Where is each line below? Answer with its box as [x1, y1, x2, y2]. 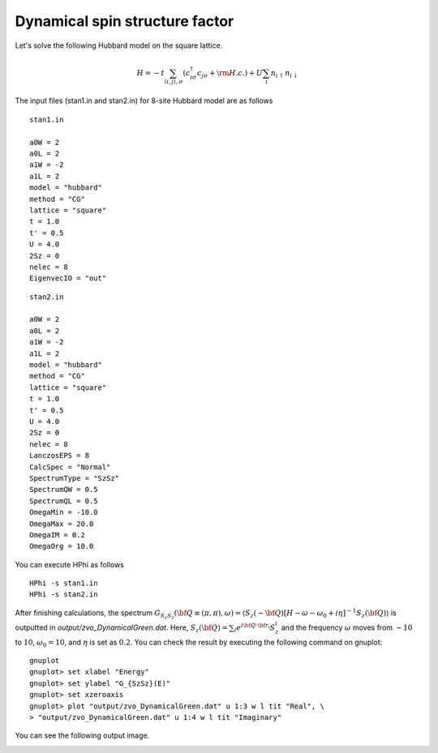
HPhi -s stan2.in [29, 590, 98, 599]
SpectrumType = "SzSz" [29, 473, 120, 482]
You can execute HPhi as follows [15, 559, 125, 569]
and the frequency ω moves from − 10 [281, 623, 413, 632]
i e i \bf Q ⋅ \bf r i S [234, 622, 276, 634]
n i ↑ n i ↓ [270, 68, 298, 79]
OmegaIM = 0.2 [29, 530, 85, 539]
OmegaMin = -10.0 [29, 507, 98, 517]
